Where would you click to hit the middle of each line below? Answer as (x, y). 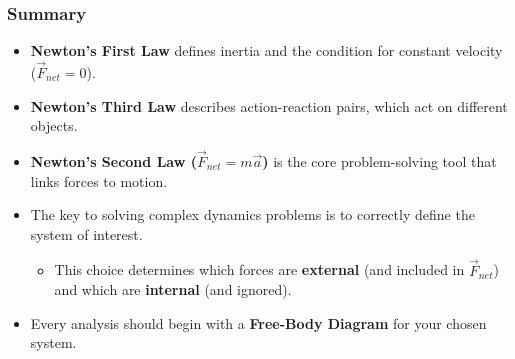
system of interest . (86, 233)
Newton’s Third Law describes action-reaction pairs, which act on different (269, 105)
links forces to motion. (99, 180)
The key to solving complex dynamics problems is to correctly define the (252, 214)
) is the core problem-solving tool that (379, 161)
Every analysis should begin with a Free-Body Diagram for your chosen (258, 322)
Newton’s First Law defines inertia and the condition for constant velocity (266, 50)
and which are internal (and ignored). (173, 289)
